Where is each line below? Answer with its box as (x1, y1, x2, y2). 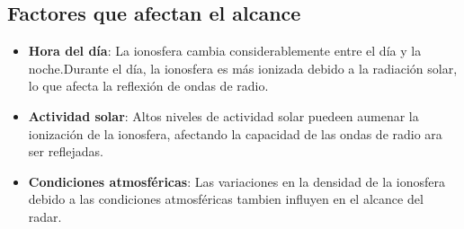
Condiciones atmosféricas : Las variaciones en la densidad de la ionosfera (28, 172, 445, 190)
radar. (28, 207, 62, 225)
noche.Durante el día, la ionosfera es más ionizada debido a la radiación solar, (28, 58, 458, 77)
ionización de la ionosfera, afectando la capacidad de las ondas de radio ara (28, 124, 442, 143)
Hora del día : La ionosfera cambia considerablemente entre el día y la (28, 41, 422, 60)
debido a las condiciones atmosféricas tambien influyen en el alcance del (28, 189, 424, 208)
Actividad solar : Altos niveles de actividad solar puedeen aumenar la (28, 106, 419, 125)
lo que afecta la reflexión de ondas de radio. (28, 76, 269, 95)
